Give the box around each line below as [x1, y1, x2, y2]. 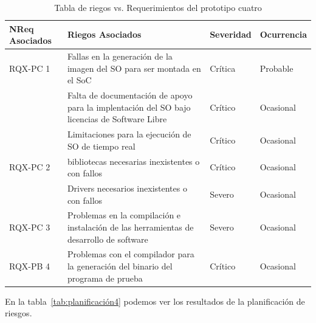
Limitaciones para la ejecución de [67, 128, 191, 141]
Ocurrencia [259, 28, 307, 41]
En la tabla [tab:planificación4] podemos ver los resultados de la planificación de [5, 294, 305, 307]
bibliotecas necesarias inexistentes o [67, 155, 200, 167]
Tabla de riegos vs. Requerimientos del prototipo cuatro [54, 1, 262, 13]
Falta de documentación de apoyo [67, 89, 193, 102]
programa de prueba [67, 271, 143, 284]
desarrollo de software [67, 232, 148, 245]
